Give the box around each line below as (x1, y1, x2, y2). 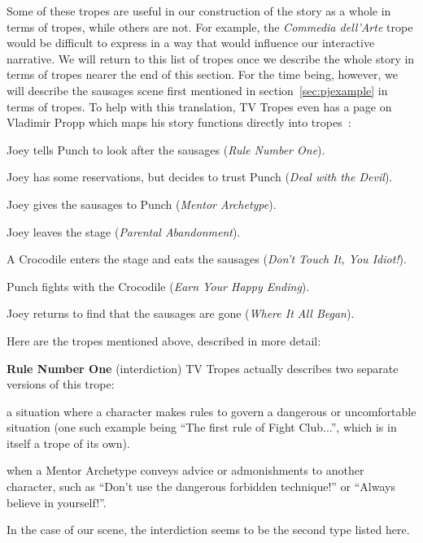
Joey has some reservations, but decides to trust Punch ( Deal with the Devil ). (7, 168, 393, 185)
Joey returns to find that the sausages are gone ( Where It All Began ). (7, 305, 355, 322)
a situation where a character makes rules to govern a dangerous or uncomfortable (7, 402, 416, 419)
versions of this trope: (7, 376, 115, 393)
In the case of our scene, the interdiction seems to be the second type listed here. (7, 521, 410, 538)
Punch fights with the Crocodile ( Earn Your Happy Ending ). (7, 277, 310, 294)
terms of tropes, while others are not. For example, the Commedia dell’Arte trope (7, 18, 413, 35)
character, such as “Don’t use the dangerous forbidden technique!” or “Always (7, 478, 395, 495)
